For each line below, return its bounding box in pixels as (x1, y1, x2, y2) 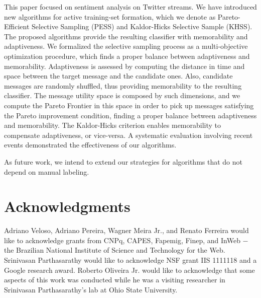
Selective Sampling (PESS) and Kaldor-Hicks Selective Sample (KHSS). (32, 21, 252, 32)
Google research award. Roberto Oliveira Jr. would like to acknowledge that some (4, 264, 255, 275)
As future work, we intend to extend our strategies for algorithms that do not (4, 156, 242, 167)
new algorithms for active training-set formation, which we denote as (4, 11, 216, 22)
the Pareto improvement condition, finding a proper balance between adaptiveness (4, 110, 257, 120)
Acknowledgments (4, 196, 130, 216)
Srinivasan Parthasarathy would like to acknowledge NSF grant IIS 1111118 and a (4, 255, 257, 265)
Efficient (4, 21, 30, 32)
